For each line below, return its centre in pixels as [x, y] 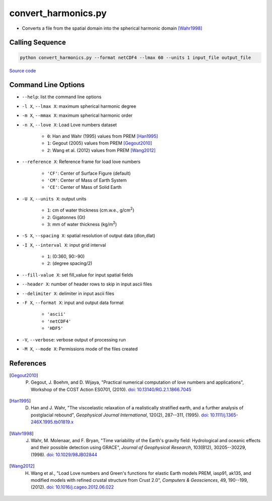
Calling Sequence [38, 43]
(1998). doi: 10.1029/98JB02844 [64, 454]
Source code [23, 70]
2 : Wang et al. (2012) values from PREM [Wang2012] [101, 150]
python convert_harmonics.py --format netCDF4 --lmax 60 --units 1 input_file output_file [135, 57]
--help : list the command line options [62, 97]
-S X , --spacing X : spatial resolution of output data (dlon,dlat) [89, 236]
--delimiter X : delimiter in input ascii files [68, 293]
